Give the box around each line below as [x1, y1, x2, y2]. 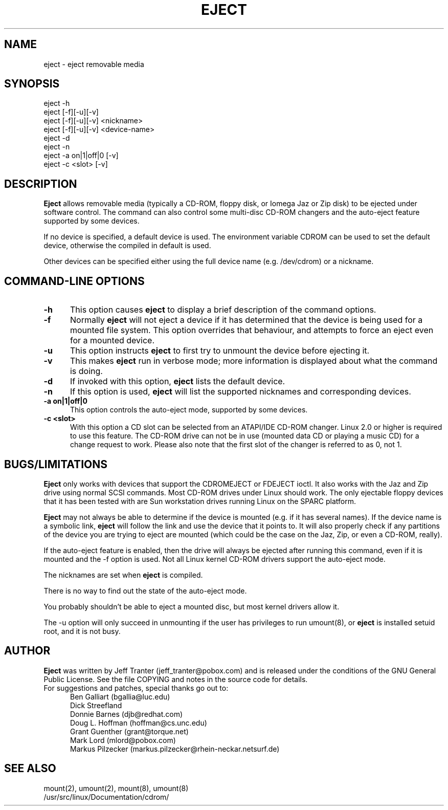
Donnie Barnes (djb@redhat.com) [70, 709, 183, 718]
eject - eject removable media [43, 59, 144, 69]
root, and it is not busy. [43, 626, 121, 636]
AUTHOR [4, 644, 51, 658]
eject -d [43, 134, 70, 143]
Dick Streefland [70, 700, 122, 710]
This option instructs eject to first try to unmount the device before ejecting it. [70, 345, 370, 356]
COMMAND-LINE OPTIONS [4, 274, 145, 288]
